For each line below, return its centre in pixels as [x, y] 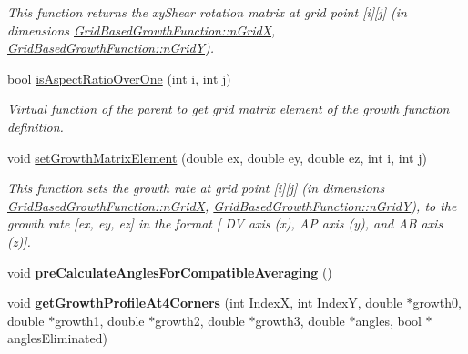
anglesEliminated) [57, 338]
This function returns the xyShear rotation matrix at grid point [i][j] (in [207, 12]
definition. [36, 126]
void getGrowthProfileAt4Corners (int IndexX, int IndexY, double [205, 303]
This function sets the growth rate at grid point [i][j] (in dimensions [196, 188]
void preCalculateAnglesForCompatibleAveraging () [170, 272]
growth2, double [200, 320]
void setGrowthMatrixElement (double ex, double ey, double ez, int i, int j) [217, 157]
